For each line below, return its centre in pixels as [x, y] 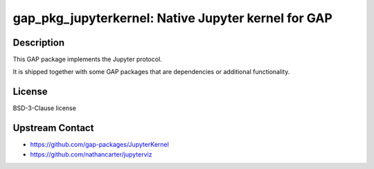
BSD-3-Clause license [44, 108]
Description [39, 43]
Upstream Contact [53, 128]
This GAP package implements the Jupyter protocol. [87, 60]
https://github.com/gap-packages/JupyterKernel [99, 145]
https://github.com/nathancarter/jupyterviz [91, 154]
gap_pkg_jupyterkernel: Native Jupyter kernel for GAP [172, 18]
